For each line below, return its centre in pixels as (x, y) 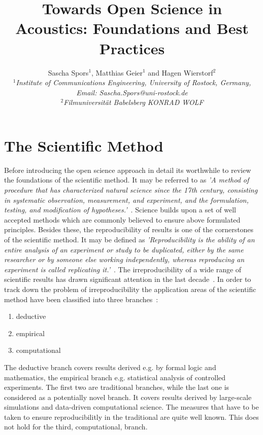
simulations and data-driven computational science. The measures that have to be (131, 407)
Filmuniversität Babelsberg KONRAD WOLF (134, 102)
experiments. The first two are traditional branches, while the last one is (117, 387)
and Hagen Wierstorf (180, 72)
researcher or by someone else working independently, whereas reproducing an (124, 259)
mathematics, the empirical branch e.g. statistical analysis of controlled (115, 377)
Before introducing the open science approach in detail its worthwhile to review (128, 170)
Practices (132, 48)
